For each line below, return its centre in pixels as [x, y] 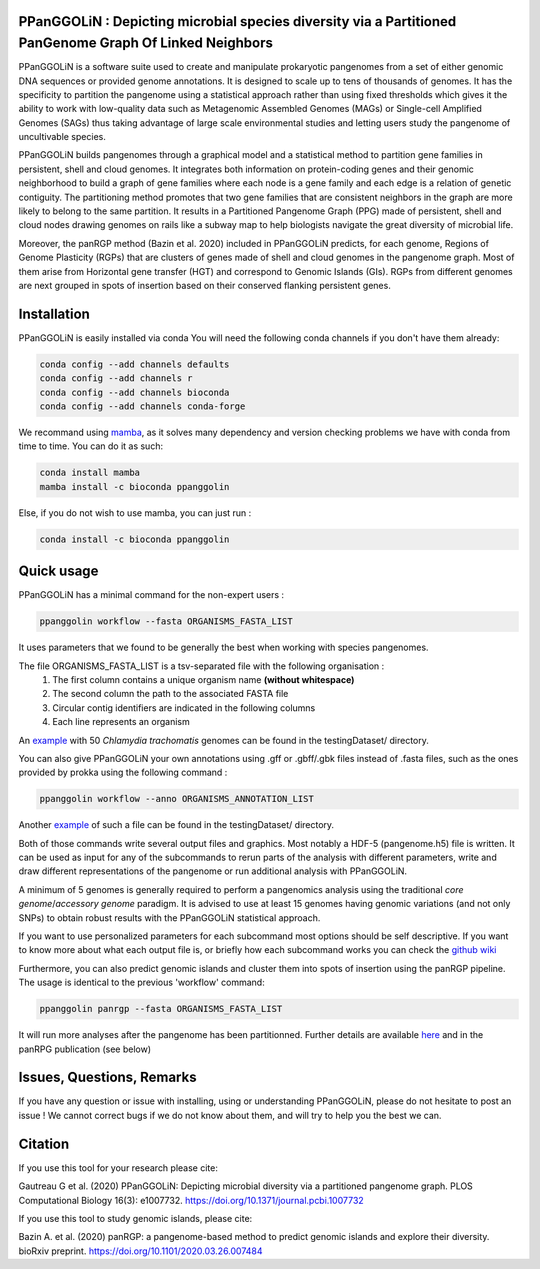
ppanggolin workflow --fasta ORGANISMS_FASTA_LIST [166, 621]
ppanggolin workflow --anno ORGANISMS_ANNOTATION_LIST [176, 799]
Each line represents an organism [121, 722]
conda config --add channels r [116, 378]
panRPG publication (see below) [85, 1049]
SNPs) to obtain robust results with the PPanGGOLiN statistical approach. [169, 917]
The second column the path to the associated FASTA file [170, 694]
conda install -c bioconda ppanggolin [134, 539]
